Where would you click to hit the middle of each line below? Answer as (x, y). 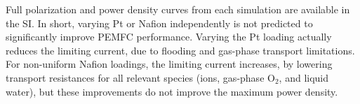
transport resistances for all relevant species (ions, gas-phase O (140, 77)
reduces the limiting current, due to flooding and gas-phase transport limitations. (180, 50)
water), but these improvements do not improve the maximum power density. (172, 91)
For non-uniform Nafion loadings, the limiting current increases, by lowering (169, 64)
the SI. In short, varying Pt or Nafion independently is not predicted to (159, 23)
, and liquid (304, 77)
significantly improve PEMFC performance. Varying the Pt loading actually (169, 37)
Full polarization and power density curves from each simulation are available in (178, 9)
